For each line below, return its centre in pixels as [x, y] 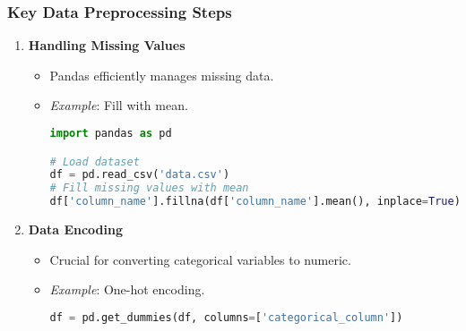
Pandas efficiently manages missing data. [162, 75]
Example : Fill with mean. [119, 105]
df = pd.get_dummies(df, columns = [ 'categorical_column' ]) [226, 317]
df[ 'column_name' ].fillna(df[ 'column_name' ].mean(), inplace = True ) [255, 202]
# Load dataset [95, 161]
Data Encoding [76, 229]
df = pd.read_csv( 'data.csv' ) [140, 175]
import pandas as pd [111, 133]
